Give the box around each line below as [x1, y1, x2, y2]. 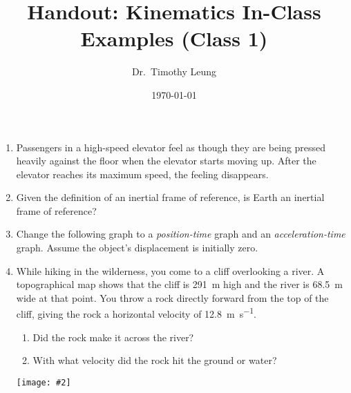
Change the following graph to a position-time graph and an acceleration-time [16, 227, 345, 241]
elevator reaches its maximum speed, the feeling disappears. [16, 166, 269, 181]
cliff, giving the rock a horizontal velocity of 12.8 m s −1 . [16, 305, 256, 321]
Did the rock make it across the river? [32, 329, 194, 344]
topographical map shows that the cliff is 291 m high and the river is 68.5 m [16, 277, 343, 291]
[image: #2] [16, 377, 71, 387]
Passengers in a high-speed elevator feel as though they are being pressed [16, 140, 326, 154]
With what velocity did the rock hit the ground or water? [32, 353, 277, 367]
